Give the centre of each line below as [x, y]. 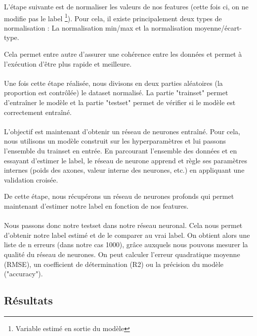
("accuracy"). [23, 274]
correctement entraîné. [38, 112]
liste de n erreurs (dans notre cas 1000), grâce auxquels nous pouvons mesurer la [126, 244]
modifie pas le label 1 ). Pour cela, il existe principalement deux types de [113, 17]
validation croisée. [31, 179]
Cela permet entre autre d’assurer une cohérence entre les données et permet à [123, 54]
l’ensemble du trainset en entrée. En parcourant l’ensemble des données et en [121, 150]
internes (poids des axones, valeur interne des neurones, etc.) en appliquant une [124, 170]
